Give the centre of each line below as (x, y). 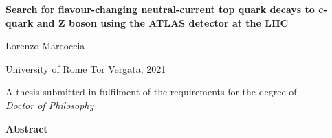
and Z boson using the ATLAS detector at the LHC (163, 22)
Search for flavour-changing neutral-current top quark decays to (160, 9)
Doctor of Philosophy (50, 105)
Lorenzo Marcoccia (45, 46)
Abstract (27, 128)
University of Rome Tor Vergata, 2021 (86, 68)
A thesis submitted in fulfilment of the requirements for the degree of (151, 92)
